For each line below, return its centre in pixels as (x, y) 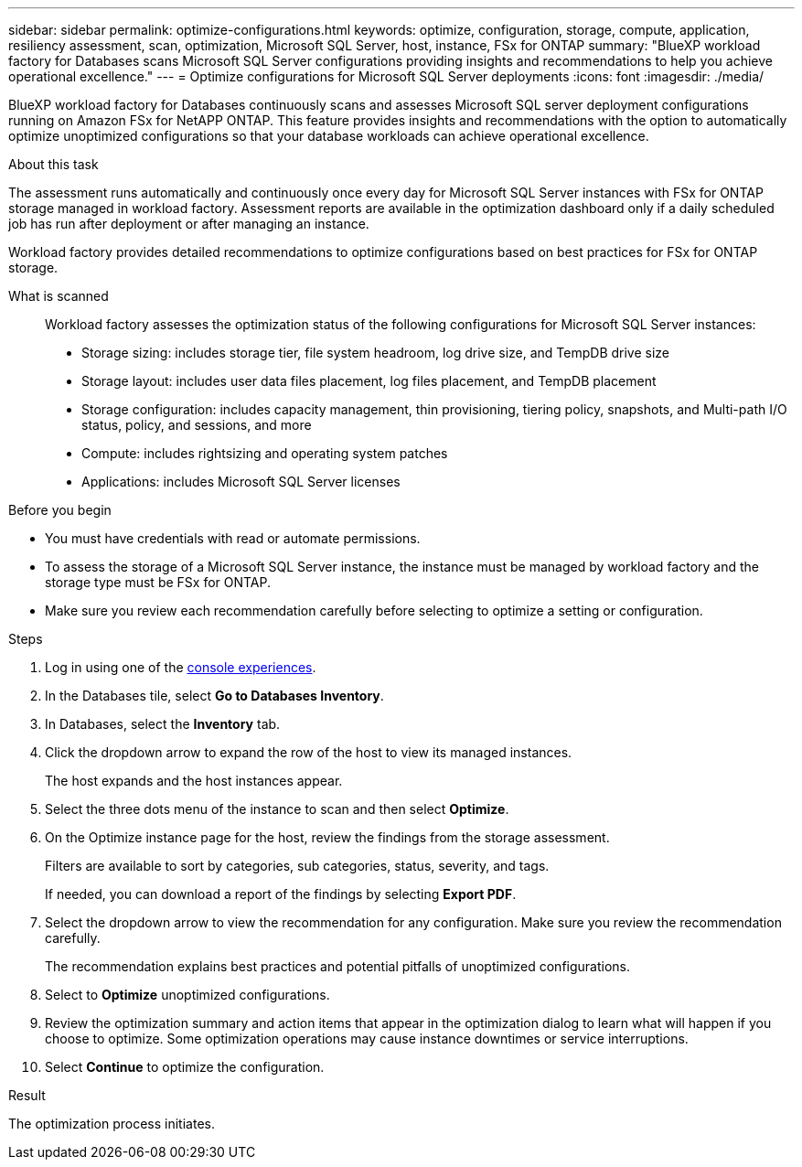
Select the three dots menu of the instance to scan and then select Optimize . (277, 809)
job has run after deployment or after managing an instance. (189, 224)
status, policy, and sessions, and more (197, 425)
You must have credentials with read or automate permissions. (233, 538)
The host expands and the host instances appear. (194, 781)
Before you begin (60, 510)
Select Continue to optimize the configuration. (185, 1067)
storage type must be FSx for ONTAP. (158, 582)
